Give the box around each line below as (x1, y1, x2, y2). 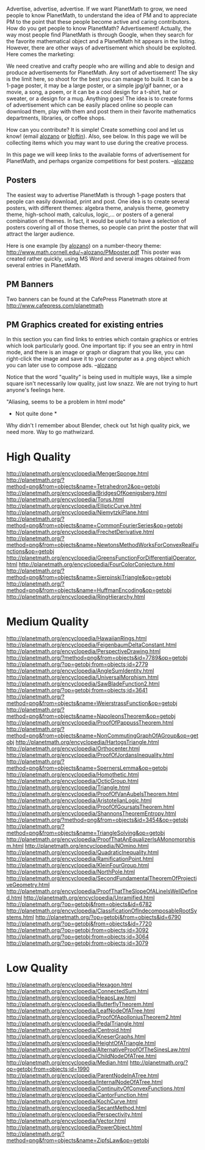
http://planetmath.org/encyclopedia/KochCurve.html (6, 1098, 138, 1105)
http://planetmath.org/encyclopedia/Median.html (6, 1059, 129, 1066)
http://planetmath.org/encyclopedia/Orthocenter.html (6, 745, 140, 753)
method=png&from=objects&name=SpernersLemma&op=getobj (6, 764, 168, 772)
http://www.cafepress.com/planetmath (6, 302, 104, 309)
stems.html (6, 914, 35, 921)
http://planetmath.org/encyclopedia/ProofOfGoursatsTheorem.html (6, 803, 175, 811)
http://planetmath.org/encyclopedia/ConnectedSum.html (6, 988, 149, 995)
